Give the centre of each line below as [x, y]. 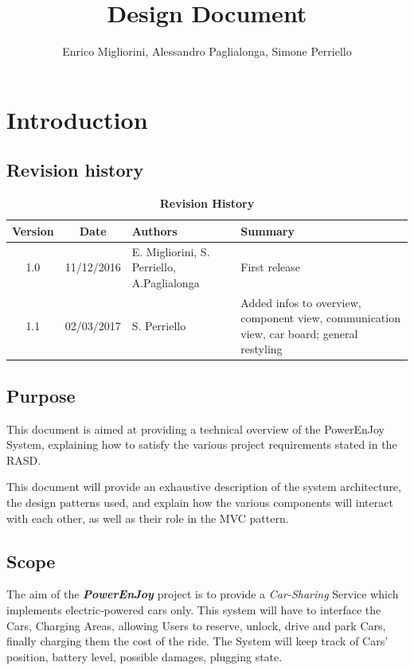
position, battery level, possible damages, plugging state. [145, 656]
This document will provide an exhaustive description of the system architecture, [204, 487]
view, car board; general [299, 333]
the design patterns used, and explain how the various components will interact [200, 502]
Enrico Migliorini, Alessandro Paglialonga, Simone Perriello [207, 51]
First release [271, 267]
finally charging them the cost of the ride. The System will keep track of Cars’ [197, 641]
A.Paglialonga [166, 282]
